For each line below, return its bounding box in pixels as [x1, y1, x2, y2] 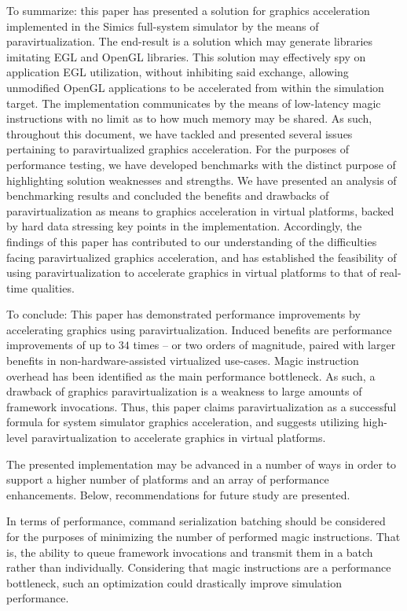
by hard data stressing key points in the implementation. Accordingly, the [6, 218, 362, 234]
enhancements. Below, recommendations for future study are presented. [6, 486, 350, 502]
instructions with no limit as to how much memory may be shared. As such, [6, 110, 372, 127]
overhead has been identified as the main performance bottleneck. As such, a [6, 367, 376, 384]
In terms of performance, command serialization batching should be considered [6, 513, 386, 529]
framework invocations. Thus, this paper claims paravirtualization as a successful [6, 398, 397, 414]
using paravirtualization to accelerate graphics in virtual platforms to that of [6, 264, 376, 281]
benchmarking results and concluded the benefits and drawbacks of [6, 187, 329, 204]
